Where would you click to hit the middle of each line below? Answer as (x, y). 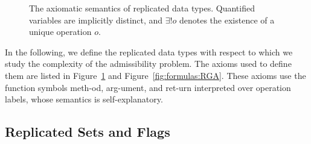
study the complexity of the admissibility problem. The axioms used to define (148, 64)
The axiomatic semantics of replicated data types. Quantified (142, 8)
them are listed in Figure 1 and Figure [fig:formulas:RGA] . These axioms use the (155, 75)
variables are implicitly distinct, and (96, 20)
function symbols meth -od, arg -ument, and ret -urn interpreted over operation (148, 87)
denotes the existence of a (227, 20)
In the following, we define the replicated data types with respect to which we (149, 52)
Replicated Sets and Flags (88, 132)
